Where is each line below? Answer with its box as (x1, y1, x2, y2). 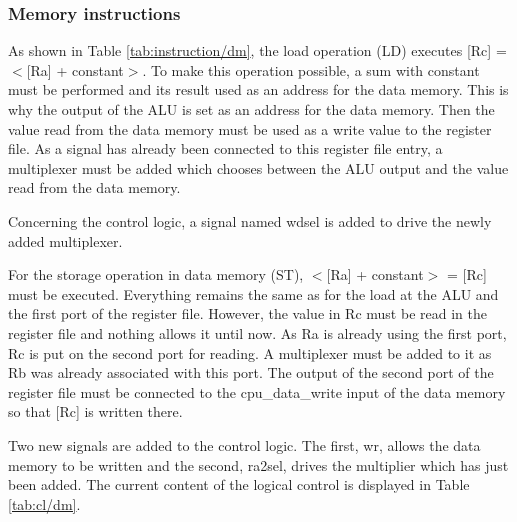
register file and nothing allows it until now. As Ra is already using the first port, (8, 322, 507, 343)
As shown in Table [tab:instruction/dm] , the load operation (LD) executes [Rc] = (8, 40, 507, 61)
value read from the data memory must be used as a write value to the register (8, 118, 492, 139)
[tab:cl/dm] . (8, 493, 81, 514)
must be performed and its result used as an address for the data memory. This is (8, 79, 509, 100)
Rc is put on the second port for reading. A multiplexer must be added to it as (8, 342, 492, 363)
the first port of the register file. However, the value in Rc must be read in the (8, 303, 487, 324)
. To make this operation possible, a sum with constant (142, 59, 480, 80)
